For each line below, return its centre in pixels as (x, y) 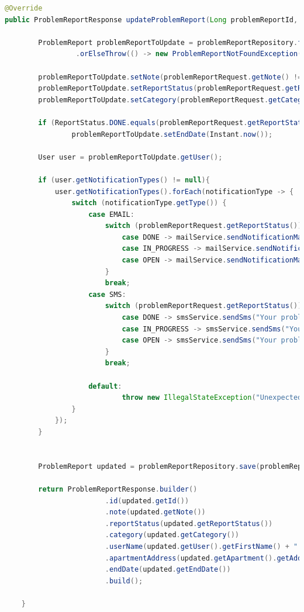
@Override (24, 8)
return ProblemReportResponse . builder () (118, 489)
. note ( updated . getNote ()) (155, 512)
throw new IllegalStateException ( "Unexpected (212, 398)
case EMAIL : (111, 214)
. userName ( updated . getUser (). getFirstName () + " (201, 546)
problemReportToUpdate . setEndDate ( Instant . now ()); (172, 134)
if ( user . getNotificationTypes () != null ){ (124, 180)
